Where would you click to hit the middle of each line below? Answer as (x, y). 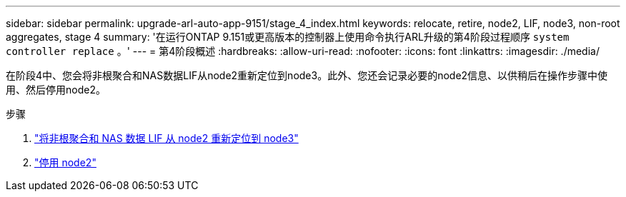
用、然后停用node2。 (56, 90)
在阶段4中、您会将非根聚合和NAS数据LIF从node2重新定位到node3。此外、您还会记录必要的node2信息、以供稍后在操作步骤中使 (307, 75)
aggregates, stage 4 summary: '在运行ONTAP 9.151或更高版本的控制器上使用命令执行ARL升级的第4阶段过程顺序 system (288, 37)
